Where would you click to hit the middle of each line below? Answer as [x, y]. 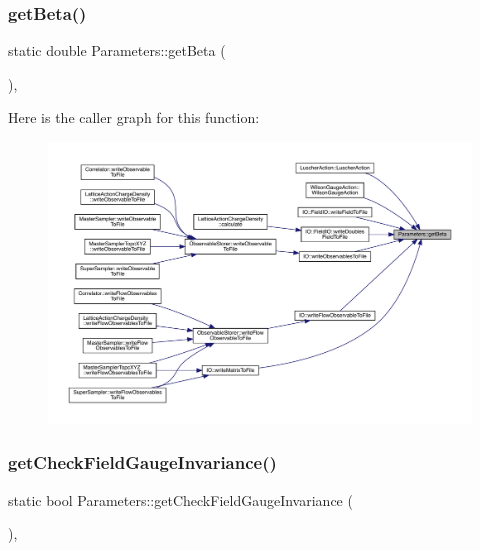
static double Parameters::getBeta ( [117, 50]
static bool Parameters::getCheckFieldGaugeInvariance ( [180, 499]
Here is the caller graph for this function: [134, 117]
